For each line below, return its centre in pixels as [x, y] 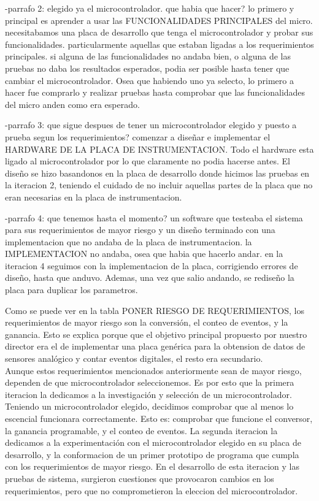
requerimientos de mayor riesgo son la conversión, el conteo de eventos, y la [147, 322]
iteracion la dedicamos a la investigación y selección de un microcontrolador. [148, 394]
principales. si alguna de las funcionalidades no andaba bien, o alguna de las [148, 56]
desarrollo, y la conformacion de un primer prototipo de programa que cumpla [152, 454]
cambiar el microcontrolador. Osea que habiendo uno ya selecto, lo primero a [149, 80]
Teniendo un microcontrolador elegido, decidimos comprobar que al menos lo [149, 406]
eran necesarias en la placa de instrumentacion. [94, 197]
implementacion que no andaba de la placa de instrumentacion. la [129, 241]
